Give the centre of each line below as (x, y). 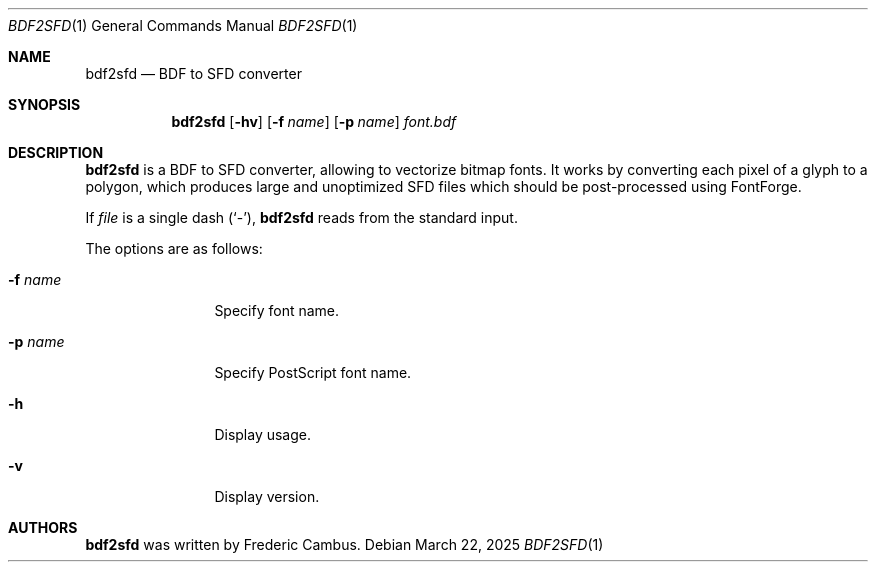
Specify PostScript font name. (313, 372)
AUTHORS (43, 527)
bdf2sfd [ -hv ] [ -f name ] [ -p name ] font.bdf (314, 121)
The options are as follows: (174, 248)
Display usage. (263, 434)
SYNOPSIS (44, 104)
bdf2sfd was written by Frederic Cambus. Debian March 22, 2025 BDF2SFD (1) (344, 544)
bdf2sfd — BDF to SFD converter (193, 73)
